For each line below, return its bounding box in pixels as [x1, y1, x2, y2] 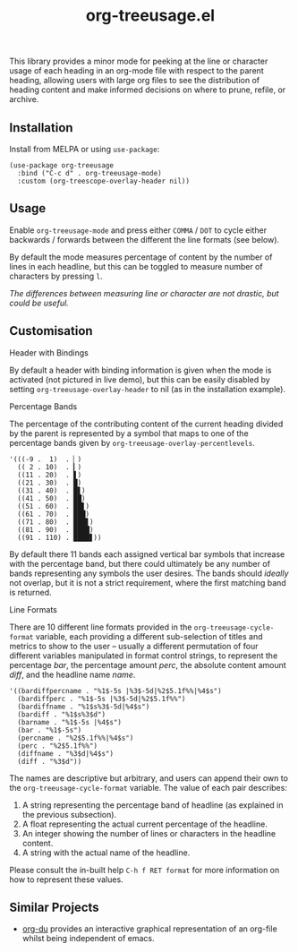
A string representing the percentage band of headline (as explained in [21, 799, 284, 810]
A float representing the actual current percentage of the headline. [21, 819, 268, 829]
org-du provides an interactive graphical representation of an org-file [21, 923, 277, 934]
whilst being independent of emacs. [21, 933, 155, 944]
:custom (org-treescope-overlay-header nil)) [17, 176, 191, 185]
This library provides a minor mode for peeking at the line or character [9, 56, 268, 67]
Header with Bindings [9, 347, 89, 358]
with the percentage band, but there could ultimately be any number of [9, 558, 271, 569]
